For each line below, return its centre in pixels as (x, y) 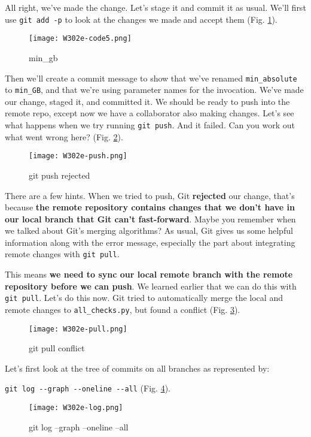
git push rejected (60, 175)
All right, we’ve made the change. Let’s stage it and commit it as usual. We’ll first (155, 7)
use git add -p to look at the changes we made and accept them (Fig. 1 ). (141, 19)
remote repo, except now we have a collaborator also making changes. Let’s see (150, 113)
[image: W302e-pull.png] (78, 329)
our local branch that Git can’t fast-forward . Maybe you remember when (150, 218)
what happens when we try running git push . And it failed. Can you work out (150, 125)
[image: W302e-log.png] (76, 408)
